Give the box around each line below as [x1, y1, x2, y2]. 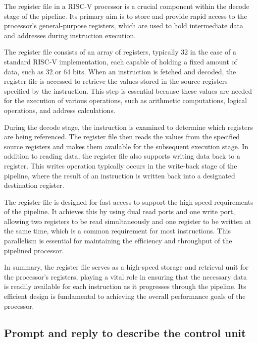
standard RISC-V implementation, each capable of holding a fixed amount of [4, 56, 237, 66]
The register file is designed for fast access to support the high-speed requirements [4, 196, 254, 207]
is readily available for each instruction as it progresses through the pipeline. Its [4, 281, 246, 291]
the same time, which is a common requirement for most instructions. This [4, 226, 231, 236]
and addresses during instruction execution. [4, 30, 136, 40]
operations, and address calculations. [4, 105, 115, 115]
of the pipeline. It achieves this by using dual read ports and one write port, [4, 206, 235, 217]
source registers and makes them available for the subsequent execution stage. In [4, 141, 249, 151]
